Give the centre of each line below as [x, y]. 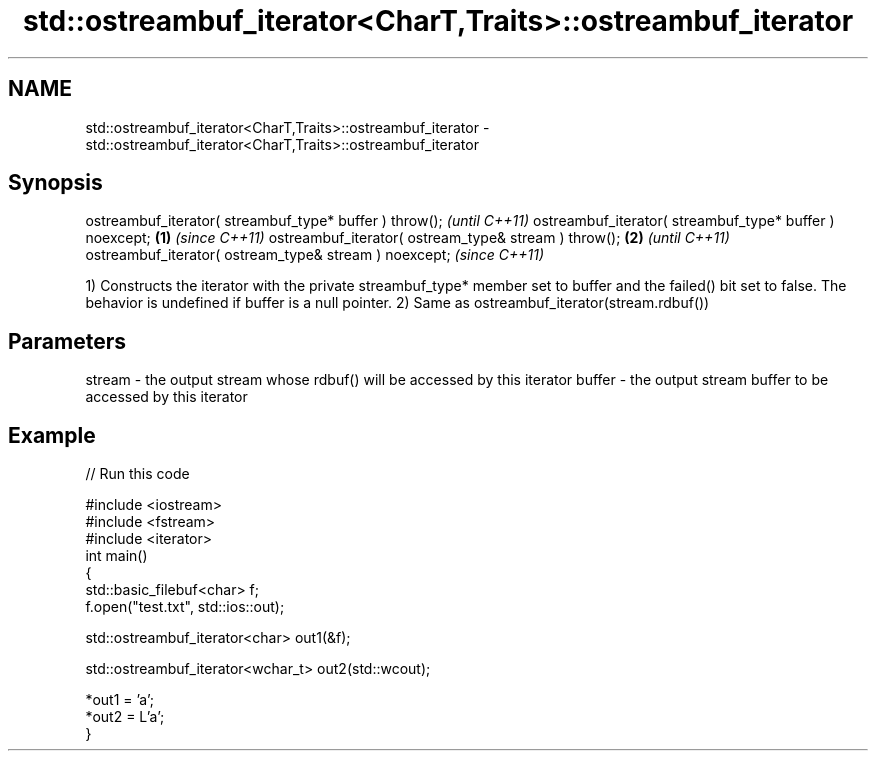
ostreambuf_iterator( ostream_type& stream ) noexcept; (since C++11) [314, 255]
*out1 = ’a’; [120, 700]
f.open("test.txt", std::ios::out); [185, 607]
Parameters [67, 341]
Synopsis [55, 183]
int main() [116, 556]
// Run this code [137, 474]
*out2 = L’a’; [125, 717]
